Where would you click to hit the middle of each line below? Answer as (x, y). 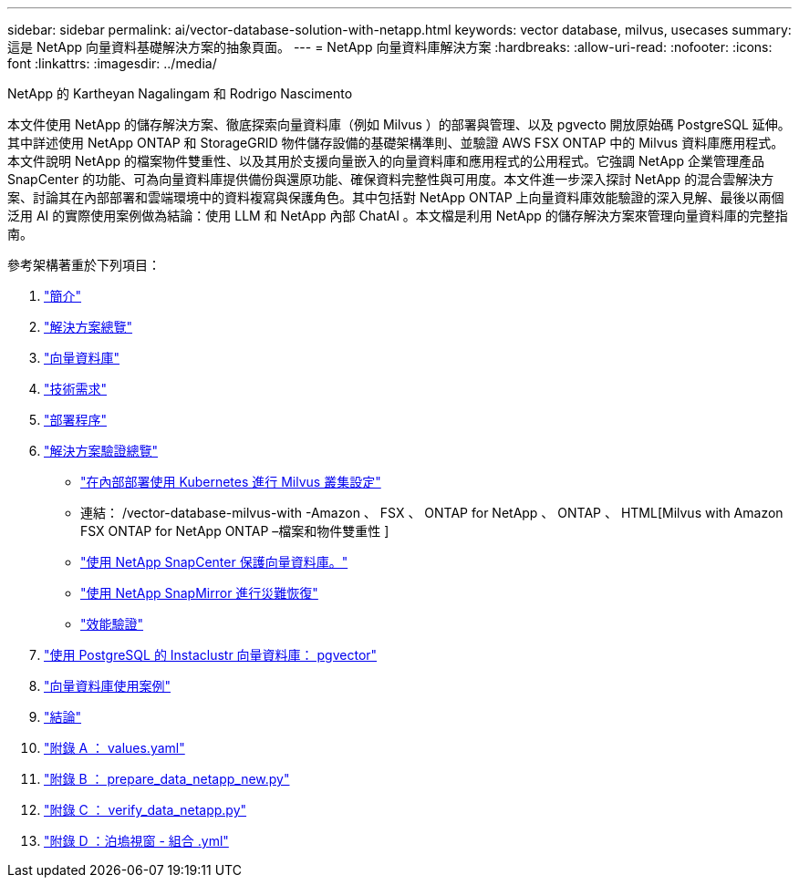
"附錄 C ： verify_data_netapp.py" (145, 810)
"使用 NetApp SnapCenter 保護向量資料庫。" (214, 562)
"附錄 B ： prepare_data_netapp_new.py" (167, 779)
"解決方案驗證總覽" (101, 451)
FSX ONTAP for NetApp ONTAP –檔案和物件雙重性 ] (235, 531)
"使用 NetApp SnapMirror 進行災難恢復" (199, 593)
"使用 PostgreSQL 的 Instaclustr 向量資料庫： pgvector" (211, 655)
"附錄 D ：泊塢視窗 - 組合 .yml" (136, 841)
